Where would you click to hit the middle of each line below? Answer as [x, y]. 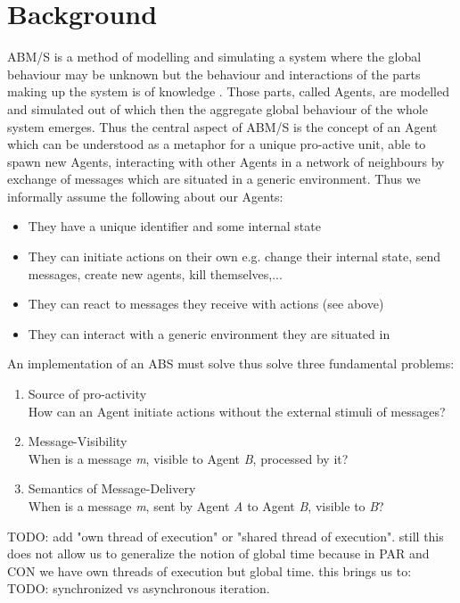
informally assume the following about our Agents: [145, 196]
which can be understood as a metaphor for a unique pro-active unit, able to [217, 144]
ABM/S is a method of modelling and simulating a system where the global [214, 57]
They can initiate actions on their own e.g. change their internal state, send [234, 256]
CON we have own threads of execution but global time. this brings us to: [209, 570]
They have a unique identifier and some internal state [174, 226]
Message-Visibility [78, 441]
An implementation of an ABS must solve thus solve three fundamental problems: [231, 363]
